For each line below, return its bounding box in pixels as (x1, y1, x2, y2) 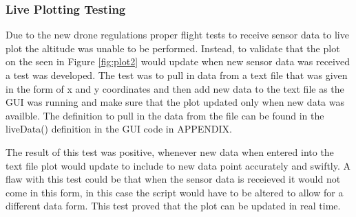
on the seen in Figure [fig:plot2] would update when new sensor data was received (6, 54, 350, 69)
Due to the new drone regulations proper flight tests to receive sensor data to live (6, 27, 349, 42)
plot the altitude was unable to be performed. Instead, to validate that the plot (6, 41, 340, 55)
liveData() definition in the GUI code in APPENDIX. (6, 122, 232, 136)
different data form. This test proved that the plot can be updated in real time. (6, 198, 341, 213)
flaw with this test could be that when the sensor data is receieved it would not (6, 172, 341, 186)
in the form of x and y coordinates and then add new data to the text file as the (6, 81, 344, 95)
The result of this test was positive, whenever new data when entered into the (6, 144, 334, 159)
